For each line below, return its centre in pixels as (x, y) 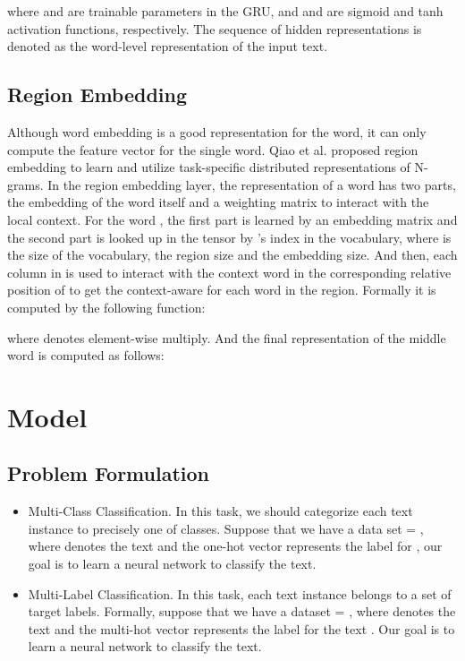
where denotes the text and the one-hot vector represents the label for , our (235, 546)
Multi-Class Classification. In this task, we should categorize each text (220, 511)
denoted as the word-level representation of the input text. (168, 46)
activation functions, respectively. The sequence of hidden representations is (215, 28)
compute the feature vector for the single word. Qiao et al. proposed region (213, 149)
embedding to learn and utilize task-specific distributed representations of (209, 167)
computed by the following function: (106, 307)
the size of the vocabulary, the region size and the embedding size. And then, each (232, 255)
